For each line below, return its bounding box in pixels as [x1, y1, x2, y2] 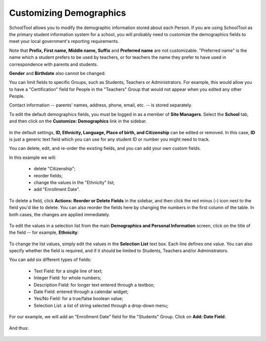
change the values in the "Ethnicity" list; [33, 179, 115, 185]
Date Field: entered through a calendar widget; [33, 289, 129, 295]
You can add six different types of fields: [9, 257, 92, 263]
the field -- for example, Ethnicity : [9, 229, 79, 235]
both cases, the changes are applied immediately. [9, 211, 110, 217]
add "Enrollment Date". [33, 187, 80, 192]
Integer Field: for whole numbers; [33, 275, 101, 281]
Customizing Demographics [9, 7, 126, 18]
